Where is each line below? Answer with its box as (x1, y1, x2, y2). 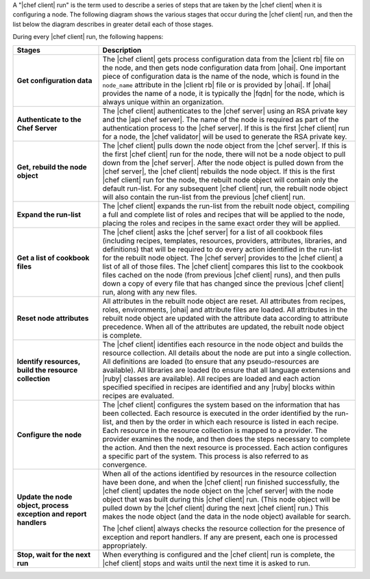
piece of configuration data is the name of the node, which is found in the (102, 71, 339, 81)
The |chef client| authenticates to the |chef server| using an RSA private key (102, 106, 348, 116)
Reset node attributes (16, 313, 89, 323)
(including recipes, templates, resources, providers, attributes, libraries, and (102, 236, 347, 245)
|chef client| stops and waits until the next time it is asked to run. (102, 558, 311, 568)
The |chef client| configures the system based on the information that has (102, 399, 341, 409)
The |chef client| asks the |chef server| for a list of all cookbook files (102, 227, 323, 236)
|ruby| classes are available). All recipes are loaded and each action (102, 373, 321, 383)
